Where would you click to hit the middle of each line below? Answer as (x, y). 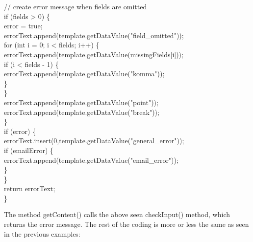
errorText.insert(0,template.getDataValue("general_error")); (94, 141)
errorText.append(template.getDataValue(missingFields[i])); (94, 54)
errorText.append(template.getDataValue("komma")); (84, 74)
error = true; (23, 26)
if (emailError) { (29, 150)
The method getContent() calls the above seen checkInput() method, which (117, 214)
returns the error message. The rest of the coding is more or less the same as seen (126, 224)
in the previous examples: (42, 233)
